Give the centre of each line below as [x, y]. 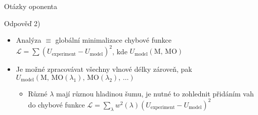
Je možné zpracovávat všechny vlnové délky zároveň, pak [104, 69]
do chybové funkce [56, 104]
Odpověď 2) [22, 23]
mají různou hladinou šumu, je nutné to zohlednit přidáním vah [155, 93]
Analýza [29, 40]
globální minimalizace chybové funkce [114, 40]
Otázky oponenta [31, 6]
